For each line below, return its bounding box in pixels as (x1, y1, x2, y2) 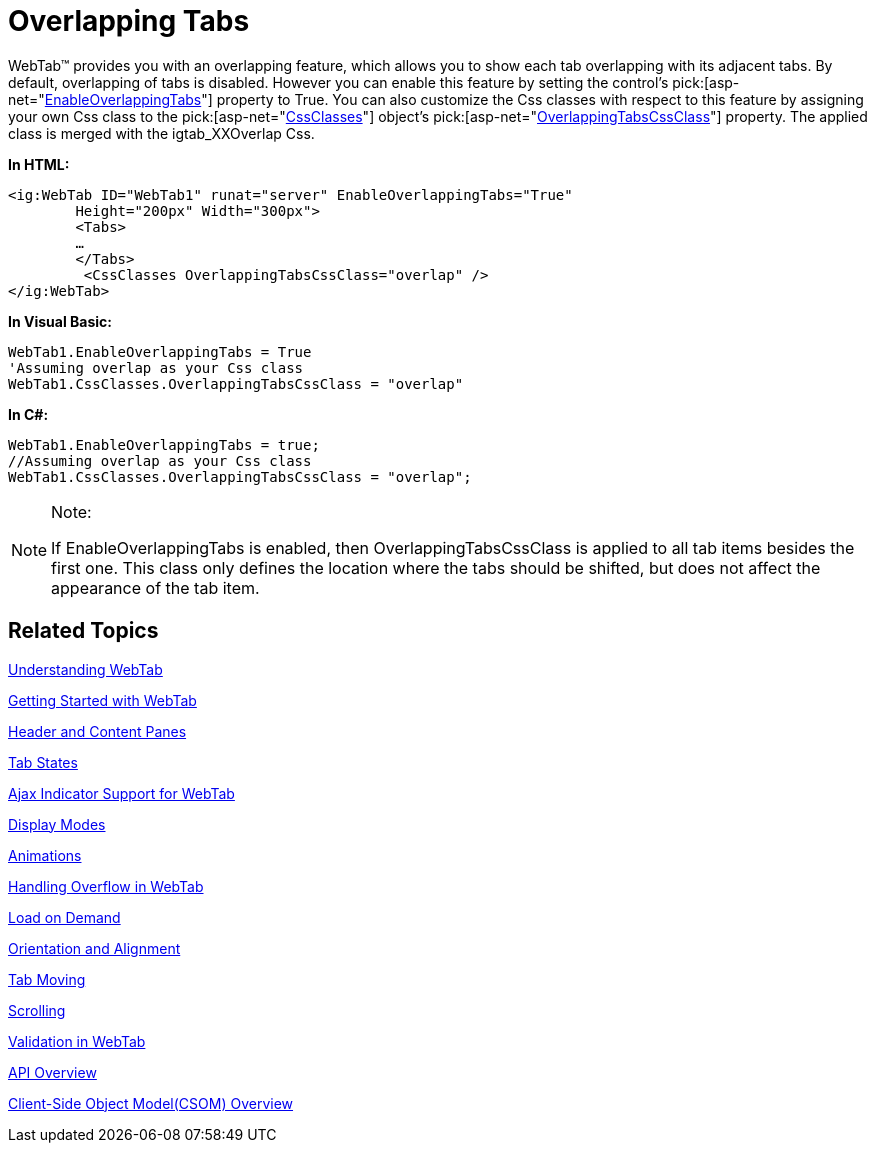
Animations (8, 846, 82, 864)
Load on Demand (8, 908, 121, 926)
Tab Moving (8, 970, 86, 988)
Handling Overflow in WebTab (8, 877, 204, 895)
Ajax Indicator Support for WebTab (8, 784, 235, 802)
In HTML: (8, 155, 70, 173)
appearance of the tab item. (51, 577, 260, 598)
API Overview (8, 1063, 97, 1081)
